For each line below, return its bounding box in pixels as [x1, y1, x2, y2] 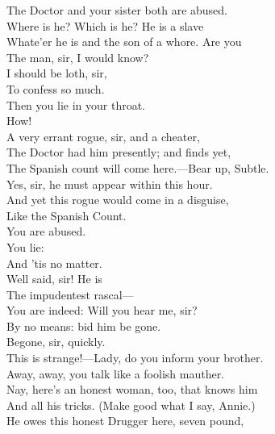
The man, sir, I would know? [6, 48, 149, 65]
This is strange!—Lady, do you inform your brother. [6, 349, 264, 366]
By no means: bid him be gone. [6, 317, 161, 334]
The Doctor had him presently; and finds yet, [6, 144, 231, 161]
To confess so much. [6, 80, 105, 97]
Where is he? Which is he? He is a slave [6, 17, 204, 34]
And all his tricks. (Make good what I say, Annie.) [6, 396, 256, 413]
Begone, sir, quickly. [6, 333, 106, 350]
